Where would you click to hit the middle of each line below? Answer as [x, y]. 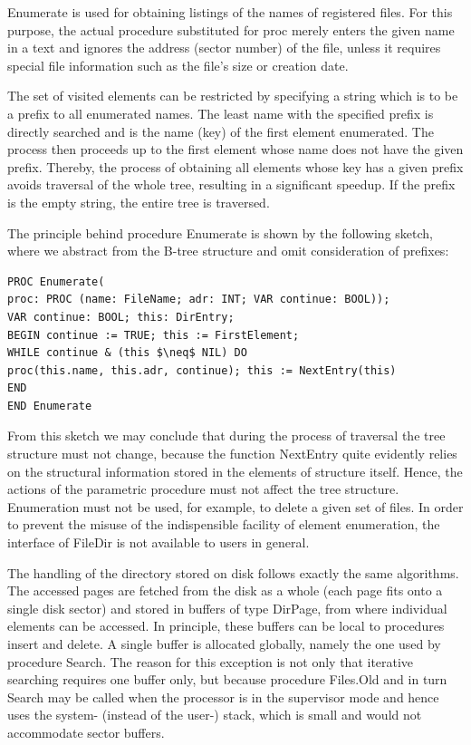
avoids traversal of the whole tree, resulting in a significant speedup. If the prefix [231, 184]
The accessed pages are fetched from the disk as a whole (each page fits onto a [225, 590]
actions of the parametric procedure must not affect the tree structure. [203, 489]
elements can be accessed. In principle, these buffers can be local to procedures [226, 626]
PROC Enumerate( [56, 281]
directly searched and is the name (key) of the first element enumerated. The [221, 131]
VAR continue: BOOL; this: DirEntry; [121, 317]
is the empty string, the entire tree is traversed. [139, 202]
